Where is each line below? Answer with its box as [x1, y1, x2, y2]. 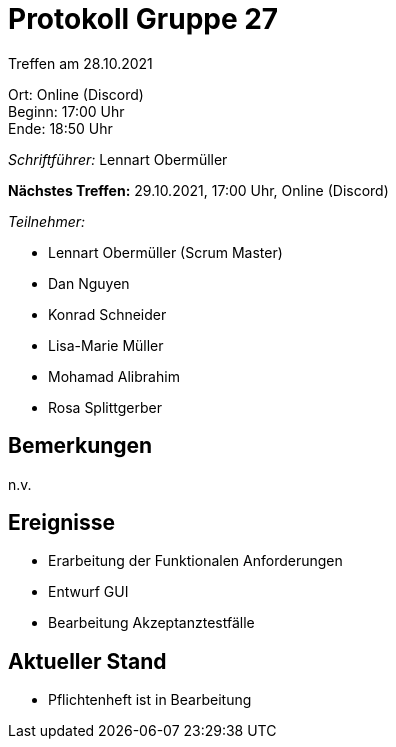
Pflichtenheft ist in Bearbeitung [48, 691, 252, 709]
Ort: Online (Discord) [8, 85, 144, 103]
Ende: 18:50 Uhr [8, 119, 113, 137]
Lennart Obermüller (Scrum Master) [48, 243, 283, 261]
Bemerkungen [8, 433, 153, 459]
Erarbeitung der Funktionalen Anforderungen [48, 552, 343, 570]
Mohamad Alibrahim [48, 367, 180, 385]
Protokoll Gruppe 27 [8, 2, 279, 36]
